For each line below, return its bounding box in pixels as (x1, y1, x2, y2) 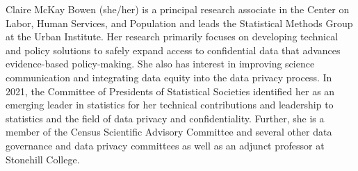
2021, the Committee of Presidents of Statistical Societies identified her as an (6, 83, 335, 98)
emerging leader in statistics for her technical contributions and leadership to (6, 97, 334, 112)
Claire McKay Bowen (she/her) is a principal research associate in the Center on (6, 2, 350, 16)
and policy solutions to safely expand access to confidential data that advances (6, 42, 341, 57)
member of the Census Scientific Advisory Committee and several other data (6, 124, 332, 139)
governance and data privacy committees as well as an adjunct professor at (6, 138, 325, 152)
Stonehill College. (6, 152, 80, 166)
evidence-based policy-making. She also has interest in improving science (6, 56, 315, 71)
